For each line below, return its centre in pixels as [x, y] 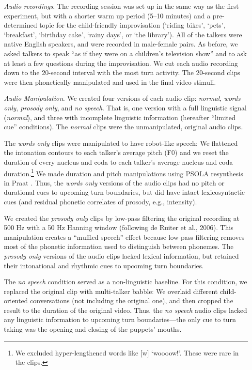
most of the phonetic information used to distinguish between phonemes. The [119, 246]
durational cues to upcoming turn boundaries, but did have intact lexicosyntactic [125, 192]
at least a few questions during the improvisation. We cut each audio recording [121, 63]
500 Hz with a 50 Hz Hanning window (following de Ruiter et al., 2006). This [119, 227]
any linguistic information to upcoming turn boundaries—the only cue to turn [120, 319]
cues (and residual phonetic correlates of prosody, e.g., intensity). [101, 201]
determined [21, 25]
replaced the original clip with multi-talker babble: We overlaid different [111, 291]
